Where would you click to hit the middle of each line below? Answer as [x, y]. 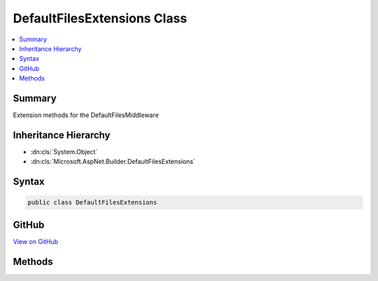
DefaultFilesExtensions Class [100, 18]
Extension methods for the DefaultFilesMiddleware [86, 115]
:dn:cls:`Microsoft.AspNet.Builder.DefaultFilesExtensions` [113, 162]
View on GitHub [36, 241]
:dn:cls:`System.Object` [64, 151]
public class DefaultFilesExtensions [92, 203]
